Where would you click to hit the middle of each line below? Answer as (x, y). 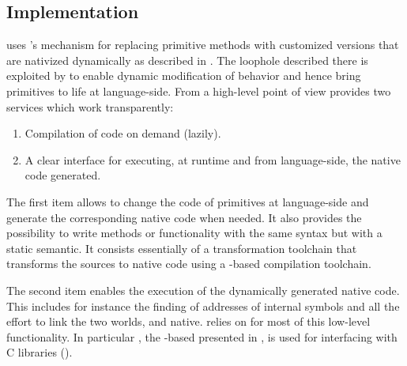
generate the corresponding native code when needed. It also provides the (184, 217)
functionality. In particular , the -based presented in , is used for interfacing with (202, 336)
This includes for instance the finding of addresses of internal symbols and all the (203, 306)
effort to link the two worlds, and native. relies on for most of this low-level (188, 321)
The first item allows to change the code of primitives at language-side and (188, 201)
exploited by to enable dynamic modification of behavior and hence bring (184, 75)
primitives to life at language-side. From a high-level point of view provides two (199, 91)
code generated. (63, 175)
